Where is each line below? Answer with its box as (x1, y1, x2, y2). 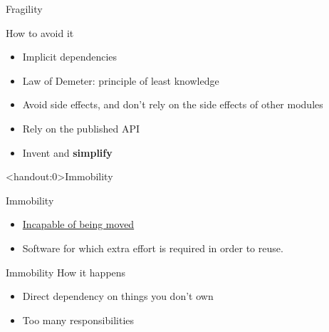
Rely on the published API (22, 120, 140, 135)
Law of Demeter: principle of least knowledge (22, 73, 219, 88)
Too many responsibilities (22, 312, 135, 327)
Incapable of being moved (22, 217, 135, 232)
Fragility (6, 1, 43, 16)
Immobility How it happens (6, 264, 126, 279)
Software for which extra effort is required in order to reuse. (22, 240, 283, 255)
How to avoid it (6, 25, 74, 40)
